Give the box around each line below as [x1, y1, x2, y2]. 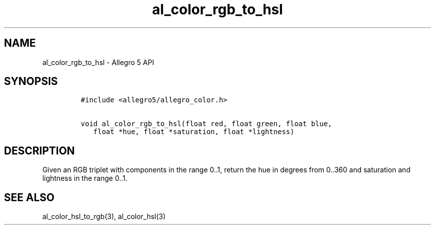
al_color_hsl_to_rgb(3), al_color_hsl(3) [42, 212, 166, 221]
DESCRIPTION [4, 144, 75, 157]
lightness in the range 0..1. [42, 174, 128, 183]
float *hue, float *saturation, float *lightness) [93, 128, 294, 136]
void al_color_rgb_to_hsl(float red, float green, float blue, [80, 120, 332, 128]
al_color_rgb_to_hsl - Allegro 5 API [42, 58, 154, 67]
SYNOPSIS [4, 75, 58, 88]
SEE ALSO [4, 191, 55, 204]
